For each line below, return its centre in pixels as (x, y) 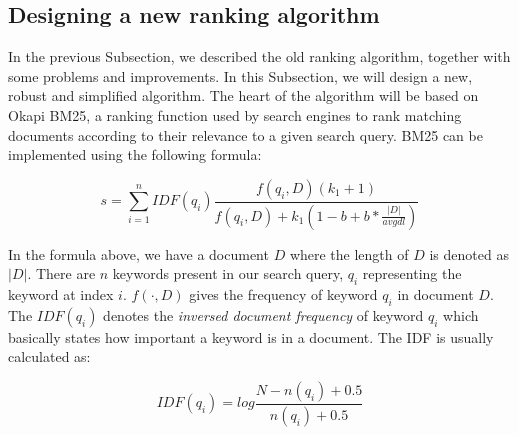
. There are (61, 273)
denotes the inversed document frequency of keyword (263, 314)
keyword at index (61, 294)
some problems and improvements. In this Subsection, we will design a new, (240, 75)
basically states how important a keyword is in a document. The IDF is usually (251, 336)
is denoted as (469, 253)
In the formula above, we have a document (138, 253)
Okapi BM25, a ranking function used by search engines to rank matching (235, 114)
